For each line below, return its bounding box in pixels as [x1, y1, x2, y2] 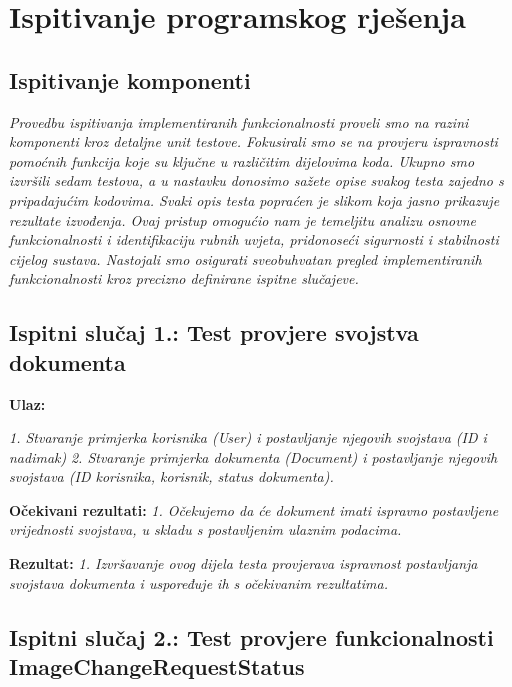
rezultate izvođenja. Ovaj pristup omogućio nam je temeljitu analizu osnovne [9, 209, 476, 230]
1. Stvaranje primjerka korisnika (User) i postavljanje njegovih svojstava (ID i [9, 427, 487, 448]
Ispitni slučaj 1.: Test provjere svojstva [9, 317, 419, 348]
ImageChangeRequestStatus [9, 651, 305, 682]
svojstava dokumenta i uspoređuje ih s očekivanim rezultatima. [9, 572, 388, 593]
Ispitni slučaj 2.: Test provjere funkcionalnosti [9, 621, 494, 652]
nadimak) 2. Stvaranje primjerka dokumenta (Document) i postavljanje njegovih [9, 446, 498, 467]
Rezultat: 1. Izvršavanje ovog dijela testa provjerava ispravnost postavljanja [9, 553, 478, 574]
